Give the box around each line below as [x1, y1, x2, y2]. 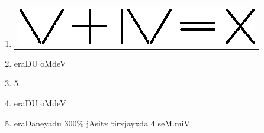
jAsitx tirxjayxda [86, 116, 149, 129]
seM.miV [157, 116, 190, 129]
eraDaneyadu [14, 116, 62, 129]
